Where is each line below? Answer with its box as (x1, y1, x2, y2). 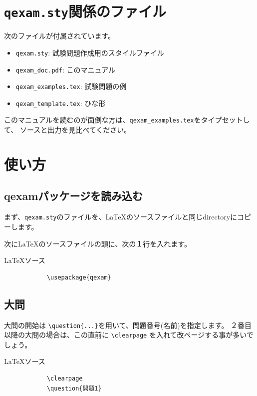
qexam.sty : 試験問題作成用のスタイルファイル (15, 47, 164, 57)
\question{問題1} (46, 384, 102, 392)
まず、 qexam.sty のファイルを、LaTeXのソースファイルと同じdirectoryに (4, 211, 238, 222)
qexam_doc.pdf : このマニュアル (15, 64, 116, 74)
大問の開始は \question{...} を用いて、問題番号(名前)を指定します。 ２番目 (4, 319, 252, 330)
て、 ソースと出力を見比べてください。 (4, 124, 131, 135)
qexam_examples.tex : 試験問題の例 (15, 81, 127, 91)
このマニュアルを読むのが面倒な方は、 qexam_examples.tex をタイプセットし (4, 114, 250, 125)
